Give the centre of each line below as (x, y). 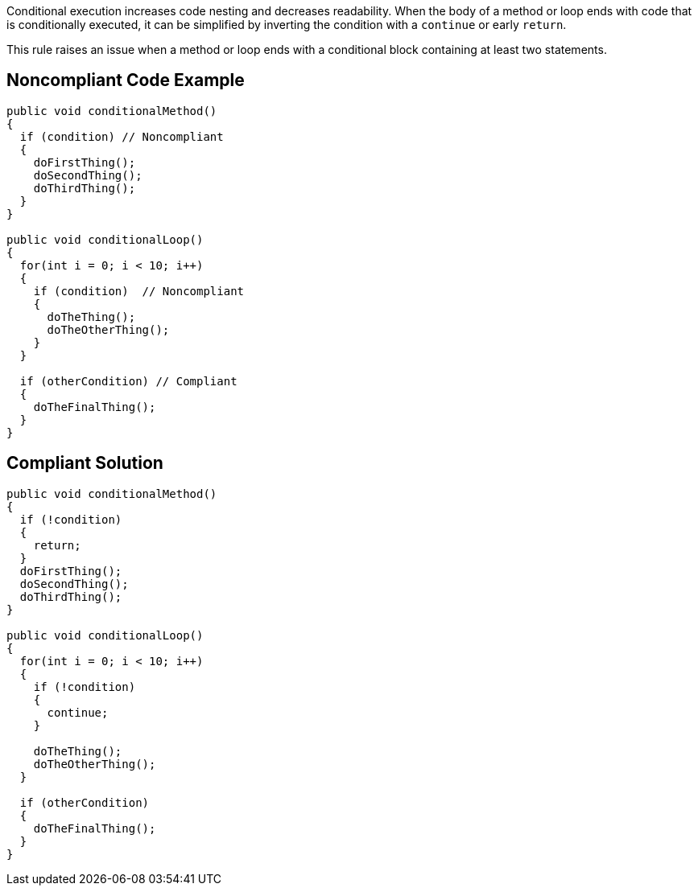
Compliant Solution (85, 463)
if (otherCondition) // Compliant (128, 381)
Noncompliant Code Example (126, 80)
